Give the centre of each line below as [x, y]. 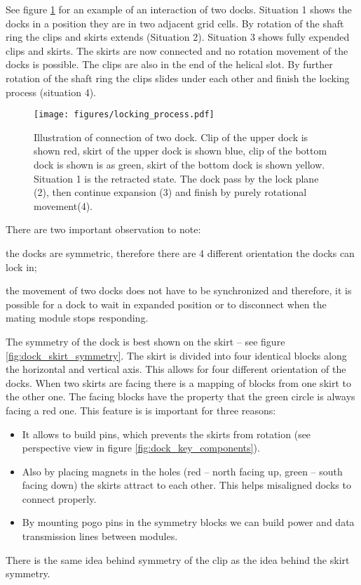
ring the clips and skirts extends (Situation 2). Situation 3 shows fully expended [178, 37]
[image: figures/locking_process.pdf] [124, 115]
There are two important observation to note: [103, 229]
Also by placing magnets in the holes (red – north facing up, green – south [182, 471]
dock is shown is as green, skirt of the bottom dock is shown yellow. [179, 164]
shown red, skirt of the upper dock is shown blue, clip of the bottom [180, 151]
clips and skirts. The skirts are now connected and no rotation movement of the [177, 50]
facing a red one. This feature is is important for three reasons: [141, 410]
